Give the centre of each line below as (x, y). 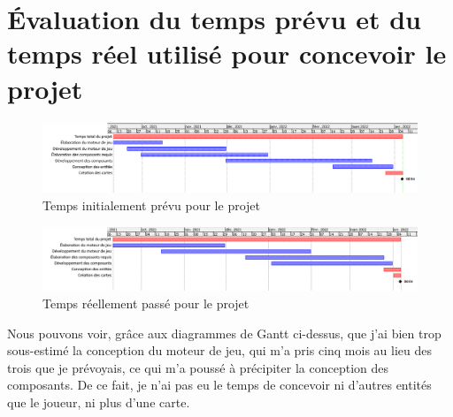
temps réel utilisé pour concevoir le (227, 53)
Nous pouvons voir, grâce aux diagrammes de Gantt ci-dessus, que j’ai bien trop (224, 333)
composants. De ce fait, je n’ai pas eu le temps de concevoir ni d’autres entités (219, 385)
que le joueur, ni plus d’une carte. (99, 402)
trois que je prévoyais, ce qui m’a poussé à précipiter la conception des (198, 367)
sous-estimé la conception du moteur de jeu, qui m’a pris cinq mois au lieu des (220, 350)
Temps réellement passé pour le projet (146, 303)
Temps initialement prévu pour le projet (151, 205)
